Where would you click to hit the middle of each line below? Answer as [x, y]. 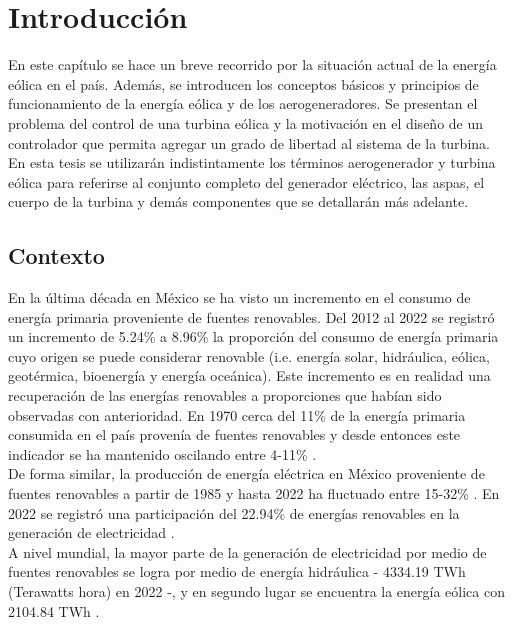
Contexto [56, 255]
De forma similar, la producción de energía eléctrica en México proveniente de [246, 473]
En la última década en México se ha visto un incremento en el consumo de [239, 297]
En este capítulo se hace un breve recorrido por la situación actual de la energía [252, 64]
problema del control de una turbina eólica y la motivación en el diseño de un [246, 122]
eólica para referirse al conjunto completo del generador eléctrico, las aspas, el [246, 181]
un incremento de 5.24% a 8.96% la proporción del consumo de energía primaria [253, 336]
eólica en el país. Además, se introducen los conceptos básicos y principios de [243, 83]
